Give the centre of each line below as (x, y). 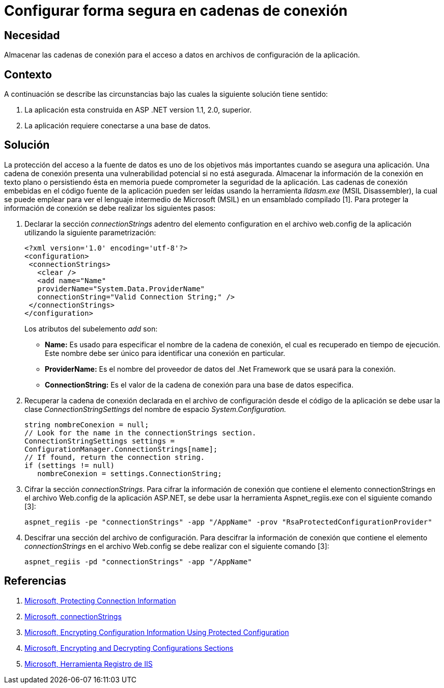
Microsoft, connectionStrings (73, 616)
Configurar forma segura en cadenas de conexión (176, 11)
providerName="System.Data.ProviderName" (121, 288)
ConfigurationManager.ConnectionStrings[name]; (121, 449)
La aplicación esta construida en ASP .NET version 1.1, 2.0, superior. (138, 110)
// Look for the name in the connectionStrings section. (141, 433)
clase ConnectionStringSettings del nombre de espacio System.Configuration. (156, 409)
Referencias (35, 581)
